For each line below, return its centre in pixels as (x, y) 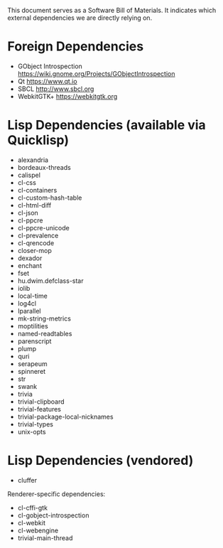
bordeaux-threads (44, 167)
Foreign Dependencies (76, 47)
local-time (32, 296)
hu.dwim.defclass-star (50, 281)
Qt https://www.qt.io (47, 81)
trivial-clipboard (41, 402)
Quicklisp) (38, 140)
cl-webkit (32, 522)
